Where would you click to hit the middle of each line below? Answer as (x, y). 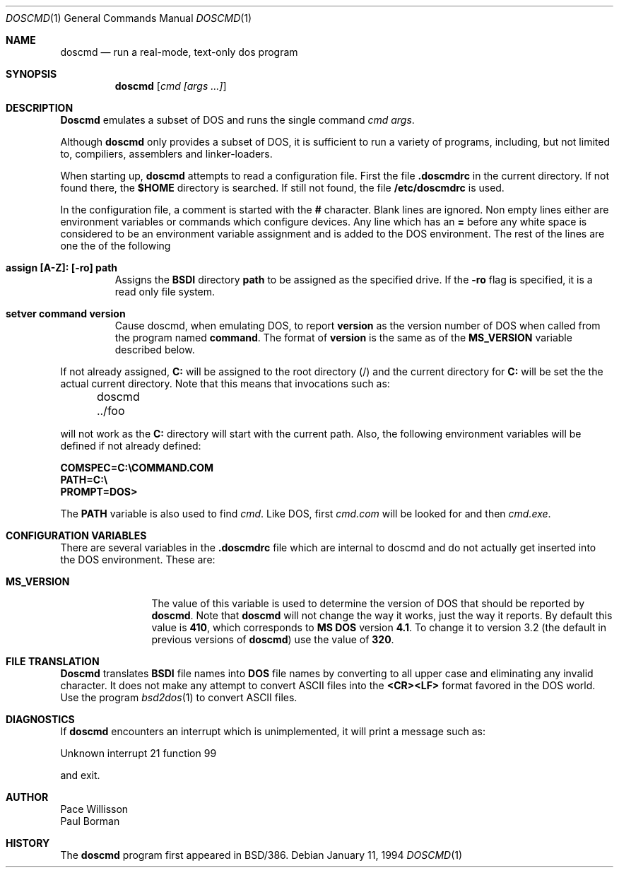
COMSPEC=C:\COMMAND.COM (137, 468)
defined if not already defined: (131, 446)
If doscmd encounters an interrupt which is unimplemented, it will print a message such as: (273, 731)
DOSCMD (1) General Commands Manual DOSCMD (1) (129, 18)
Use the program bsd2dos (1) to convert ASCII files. (179, 697)
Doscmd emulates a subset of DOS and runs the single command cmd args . (237, 120)
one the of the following (116, 246)
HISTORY (28, 843)
